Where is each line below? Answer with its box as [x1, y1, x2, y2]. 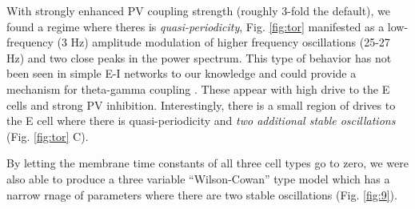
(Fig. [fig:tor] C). [6, 127, 89, 144]
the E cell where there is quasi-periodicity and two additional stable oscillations [6, 112, 396, 129]
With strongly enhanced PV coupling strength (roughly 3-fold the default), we [6, 2, 391, 18]
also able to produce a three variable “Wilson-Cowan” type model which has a [6, 170, 390, 187]
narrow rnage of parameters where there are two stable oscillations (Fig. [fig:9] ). [6, 186, 397, 203]
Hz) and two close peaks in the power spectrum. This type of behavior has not [6, 49, 392, 66]
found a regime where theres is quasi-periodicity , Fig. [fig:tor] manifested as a [6, 18, 385, 34]
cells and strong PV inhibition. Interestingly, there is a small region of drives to [6, 96, 396, 113]
